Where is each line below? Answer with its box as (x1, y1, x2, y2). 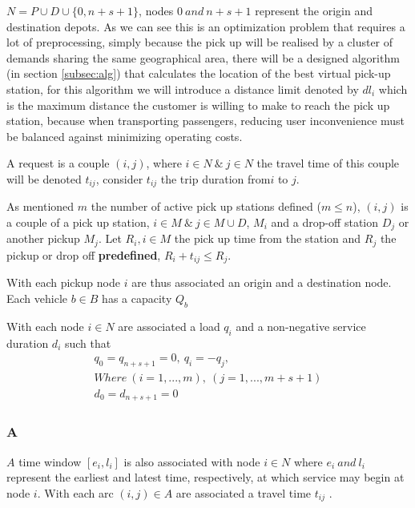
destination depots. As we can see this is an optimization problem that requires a (6, 18, 405, 34)
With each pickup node (6, 274, 120, 291)
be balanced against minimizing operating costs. (6, 127, 243, 144)
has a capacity (102, 289, 172, 306)
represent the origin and (255, 2, 373, 18)
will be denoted (6, 170, 82, 187)
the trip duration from (160, 170, 271, 187)
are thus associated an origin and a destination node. (131, 274, 392, 291)
